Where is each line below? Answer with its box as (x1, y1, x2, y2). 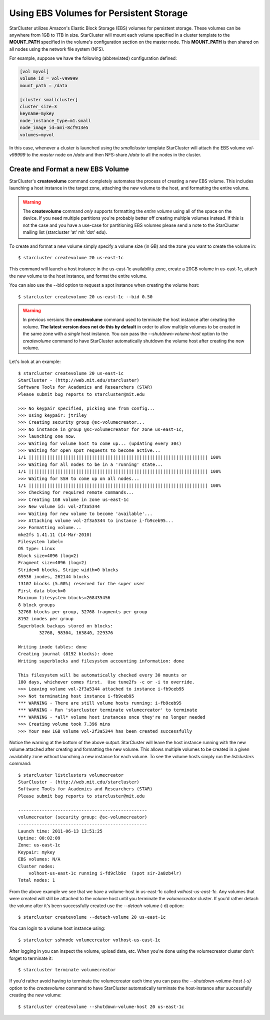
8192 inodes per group (18, 616, 74, 622)
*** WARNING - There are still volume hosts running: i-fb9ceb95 (18, 700, 182, 706)
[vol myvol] (19, 69, 49, 75)
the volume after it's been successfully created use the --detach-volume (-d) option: (9, 903, 184, 909)
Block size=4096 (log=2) (18, 553, 79, 559)
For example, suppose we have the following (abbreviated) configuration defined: (9, 55, 177, 61)
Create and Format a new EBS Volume (9, 164, 129, 173)
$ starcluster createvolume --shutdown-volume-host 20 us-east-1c (18, 1003, 184, 1009)
